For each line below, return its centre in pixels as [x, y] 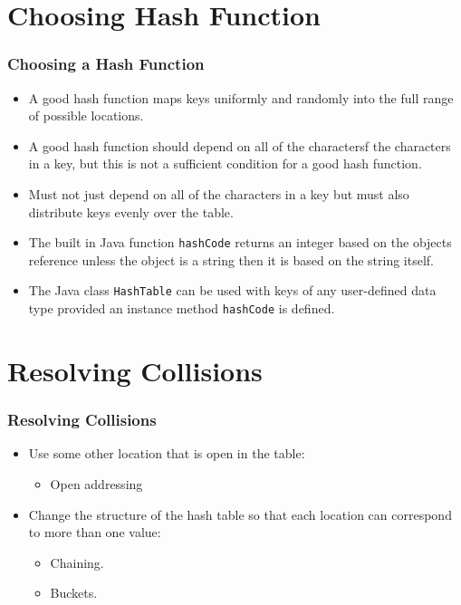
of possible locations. [86, 115]
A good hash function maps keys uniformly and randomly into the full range [241, 97]
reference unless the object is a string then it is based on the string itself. [231, 259]
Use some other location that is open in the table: [167, 453]
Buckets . [74, 593]
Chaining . [77, 562]
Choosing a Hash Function [106, 64]
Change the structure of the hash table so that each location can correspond [240, 514]
